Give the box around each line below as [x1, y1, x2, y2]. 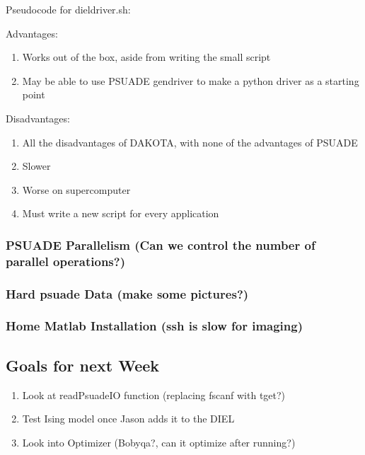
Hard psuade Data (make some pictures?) [6, 284, 249, 302]
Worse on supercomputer [22, 182, 131, 197]
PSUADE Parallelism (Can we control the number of [6, 236, 315, 253]
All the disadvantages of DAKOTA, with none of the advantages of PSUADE [22, 134, 358, 149]
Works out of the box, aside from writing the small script [22, 50, 271, 64]
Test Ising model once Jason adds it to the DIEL [22, 411, 235, 426]
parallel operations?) [6, 252, 125, 270]
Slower [22, 159, 51, 173]
